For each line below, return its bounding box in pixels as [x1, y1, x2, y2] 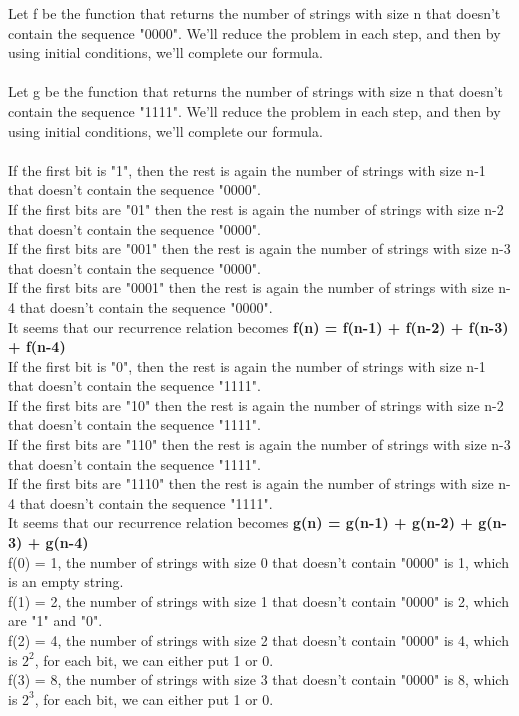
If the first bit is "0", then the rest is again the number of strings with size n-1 [8, 355, 486, 376]
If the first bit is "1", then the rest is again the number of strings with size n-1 [8, 159, 486, 180]
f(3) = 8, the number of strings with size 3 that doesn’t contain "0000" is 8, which [8, 669, 509, 690]
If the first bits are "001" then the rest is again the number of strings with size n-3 [8, 238, 511, 259]
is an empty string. [8, 571, 124, 592]
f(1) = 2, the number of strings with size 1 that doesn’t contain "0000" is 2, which [8, 590, 509, 611]
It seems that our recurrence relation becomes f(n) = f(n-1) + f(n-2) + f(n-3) [8, 316, 509, 337]
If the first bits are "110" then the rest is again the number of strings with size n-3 [8, 434, 511, 455]
